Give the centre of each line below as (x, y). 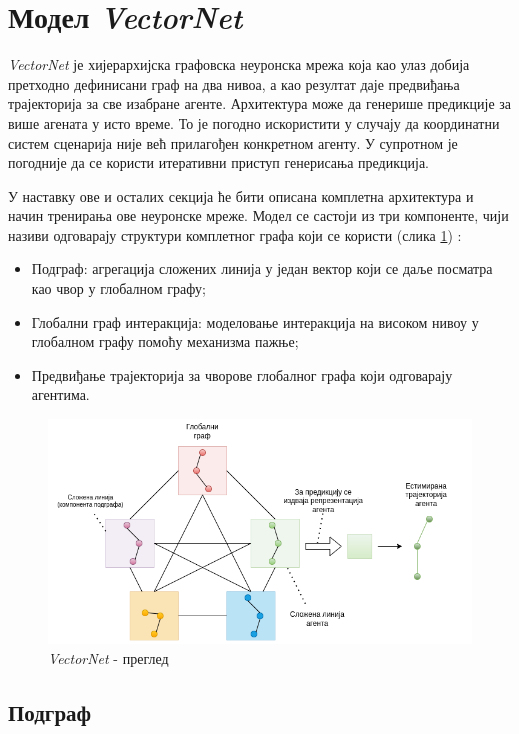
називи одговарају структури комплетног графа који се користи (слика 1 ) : (235, 234)
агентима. (60, 394)
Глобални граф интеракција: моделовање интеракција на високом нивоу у (255, 321)
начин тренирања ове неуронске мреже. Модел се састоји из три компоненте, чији (258, 215)
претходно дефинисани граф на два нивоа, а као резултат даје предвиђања (234, 83)
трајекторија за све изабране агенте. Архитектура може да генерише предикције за (260, 103)
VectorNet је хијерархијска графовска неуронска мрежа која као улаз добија (239, 64)
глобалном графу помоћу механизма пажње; (165, 341)
